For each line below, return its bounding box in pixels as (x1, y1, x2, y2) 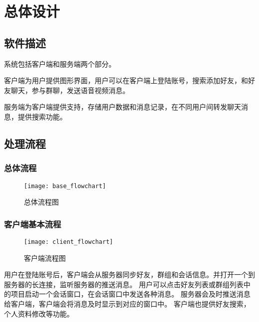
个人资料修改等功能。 (4, 308, 74, 319)
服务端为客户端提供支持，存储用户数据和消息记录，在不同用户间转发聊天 (4, 102, 241, 112)
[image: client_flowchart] (24, 238, 113, 246)
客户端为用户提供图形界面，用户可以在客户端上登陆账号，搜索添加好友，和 (4, 75, 248, 86)
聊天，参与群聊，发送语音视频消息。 (10, 85, 129, 95)
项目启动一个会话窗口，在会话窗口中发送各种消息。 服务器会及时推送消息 (10, 289, 251, 299)
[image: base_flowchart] (24, 182, 106, 190)
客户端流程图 (24, 252, 66, 263)
